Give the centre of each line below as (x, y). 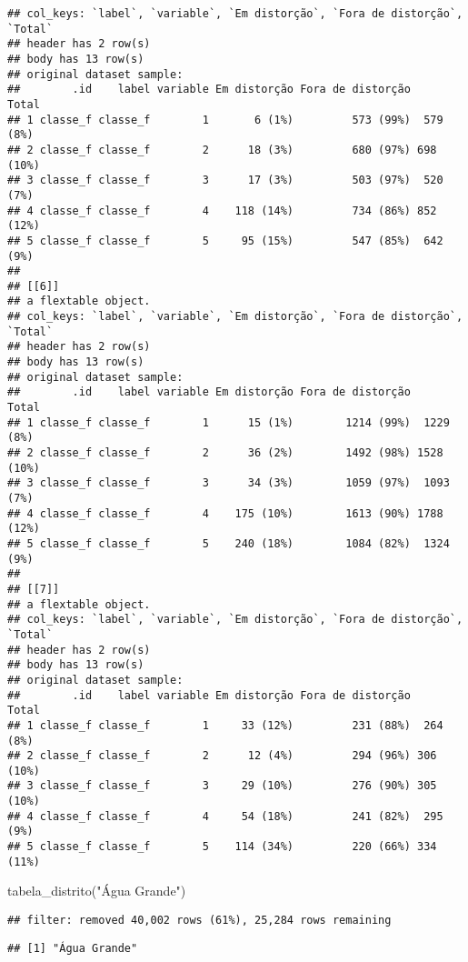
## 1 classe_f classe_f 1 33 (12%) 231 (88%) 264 (225, 725)
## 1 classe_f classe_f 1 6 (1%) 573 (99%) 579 (225, 120)
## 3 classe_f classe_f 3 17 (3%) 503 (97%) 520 (225, 180)
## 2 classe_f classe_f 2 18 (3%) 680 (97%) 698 (222, 150)
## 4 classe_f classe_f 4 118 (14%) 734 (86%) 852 (222, 210)
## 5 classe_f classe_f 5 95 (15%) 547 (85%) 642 (225, 240)
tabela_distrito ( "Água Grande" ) (97, 891)
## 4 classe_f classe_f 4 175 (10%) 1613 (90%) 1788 (225, 513)
